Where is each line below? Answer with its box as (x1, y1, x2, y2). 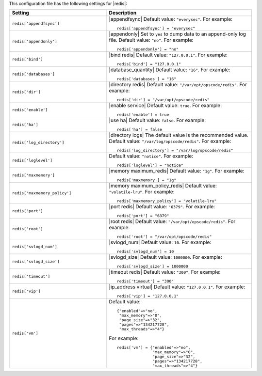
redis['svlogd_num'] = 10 (116, 249, 174, 254)
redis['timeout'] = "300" (116, 279, 174, 284)
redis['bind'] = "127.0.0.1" (116, 62, 181, 67)
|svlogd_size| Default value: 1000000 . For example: (109, 254, 223, 261)
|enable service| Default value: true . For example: (109, 102, 222, 109)
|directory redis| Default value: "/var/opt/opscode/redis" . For (109, 81, 247, 88)
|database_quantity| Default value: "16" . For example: (109, 66, 230, 73)
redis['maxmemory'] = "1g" (116, 177, 177, 183)
